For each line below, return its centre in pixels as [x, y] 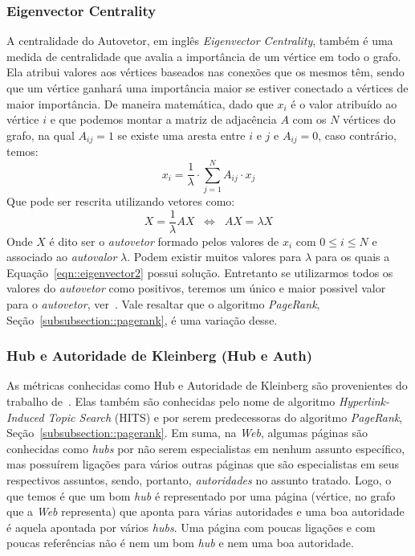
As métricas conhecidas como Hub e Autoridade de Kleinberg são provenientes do [207, 385]
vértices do [369, 119]
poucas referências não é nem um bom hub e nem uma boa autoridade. [180, 543]
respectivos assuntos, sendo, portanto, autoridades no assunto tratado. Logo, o [199, 479]
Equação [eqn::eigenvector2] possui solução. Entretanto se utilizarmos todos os [200, 272]
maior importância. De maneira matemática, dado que [140, 103]
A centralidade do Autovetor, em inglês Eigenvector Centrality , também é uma [200, 41]
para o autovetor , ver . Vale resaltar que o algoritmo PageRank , [163, 303]
